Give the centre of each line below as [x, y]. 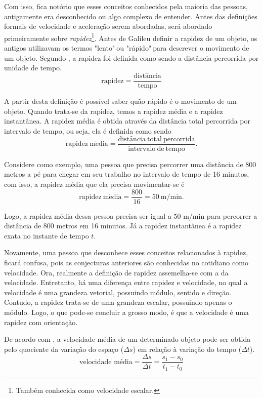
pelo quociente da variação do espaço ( [64, 349]
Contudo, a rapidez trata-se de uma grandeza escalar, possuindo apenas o [118, 302]
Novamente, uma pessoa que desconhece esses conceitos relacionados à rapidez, [126, 252]
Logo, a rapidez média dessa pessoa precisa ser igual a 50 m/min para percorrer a [131, 215]
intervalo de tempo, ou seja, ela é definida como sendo [88, 130]
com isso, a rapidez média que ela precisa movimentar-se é [94, 184]
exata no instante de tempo [47, 235]
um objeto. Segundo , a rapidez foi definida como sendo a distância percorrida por [131, 57]
